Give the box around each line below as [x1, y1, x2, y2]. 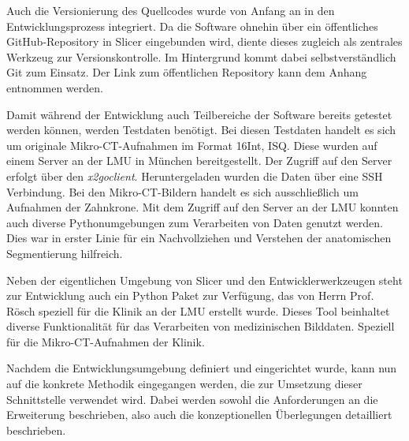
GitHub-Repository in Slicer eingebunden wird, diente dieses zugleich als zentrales [6, 33, 403, 50]
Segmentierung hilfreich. [6, 245, 123, 261]
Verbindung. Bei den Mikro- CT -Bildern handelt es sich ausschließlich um [6, 183, 359, 200]
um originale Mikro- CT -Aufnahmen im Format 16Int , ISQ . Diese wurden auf [6, 136, 377, 153]
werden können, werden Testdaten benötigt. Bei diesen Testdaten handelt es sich [6, 121, 396, 138]
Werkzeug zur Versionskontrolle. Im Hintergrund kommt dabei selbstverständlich [6, 48, 396, 65]
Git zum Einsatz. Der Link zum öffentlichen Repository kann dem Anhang [6, 64, 367, 80]
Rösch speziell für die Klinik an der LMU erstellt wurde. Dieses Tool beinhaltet [6, 302, 390, 319]
